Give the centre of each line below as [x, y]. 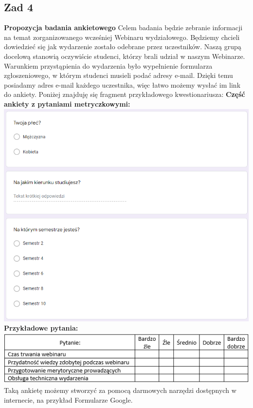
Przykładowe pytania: [41, 328]
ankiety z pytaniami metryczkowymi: [67, 103]
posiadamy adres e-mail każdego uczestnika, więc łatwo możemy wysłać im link [122, 84]
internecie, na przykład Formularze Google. [68, 399]
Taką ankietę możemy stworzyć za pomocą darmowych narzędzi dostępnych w [120, 390]
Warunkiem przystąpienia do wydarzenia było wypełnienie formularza [108, 65]
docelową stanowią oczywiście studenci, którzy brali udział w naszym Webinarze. [125, 56]
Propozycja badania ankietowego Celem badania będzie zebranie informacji [123, 28]
